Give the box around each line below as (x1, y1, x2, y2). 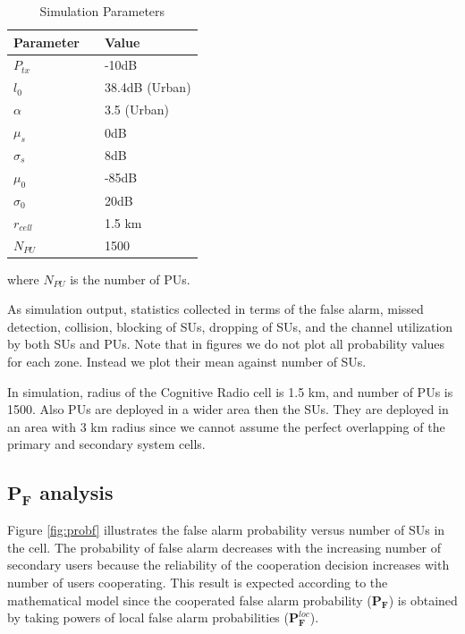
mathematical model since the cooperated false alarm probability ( (7, 590, 372, 609)
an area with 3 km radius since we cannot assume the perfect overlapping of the (7, 417, 445, 435)
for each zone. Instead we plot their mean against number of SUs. (7, 352, 367, 371)
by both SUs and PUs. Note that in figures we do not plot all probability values (7, 334, 445, 353)
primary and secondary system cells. (7, 435, 206, 453)
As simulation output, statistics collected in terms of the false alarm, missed (7, 300, 424, 318)
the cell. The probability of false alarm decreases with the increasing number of (7, 537, 442, 556)
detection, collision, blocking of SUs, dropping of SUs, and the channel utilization (7, 317, 453, 335)
